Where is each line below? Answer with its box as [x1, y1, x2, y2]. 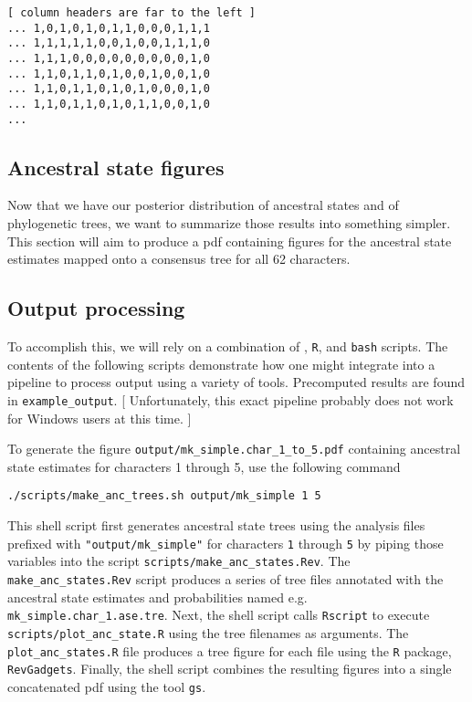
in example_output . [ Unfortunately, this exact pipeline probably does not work [7, 390, 454, 409]
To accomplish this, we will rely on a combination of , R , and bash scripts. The [7, 337, 448, 356]
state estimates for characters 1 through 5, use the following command [7, 456, 401, 476]
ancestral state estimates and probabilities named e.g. [7, 587, 308, 606]
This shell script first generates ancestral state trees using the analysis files [7, 516, 425, 535]
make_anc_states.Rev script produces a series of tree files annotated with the [7, 569, 444, 588]
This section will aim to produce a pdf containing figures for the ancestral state [7, 231, 452, 250]
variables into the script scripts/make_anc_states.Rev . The [7, 551, 351, 571]
